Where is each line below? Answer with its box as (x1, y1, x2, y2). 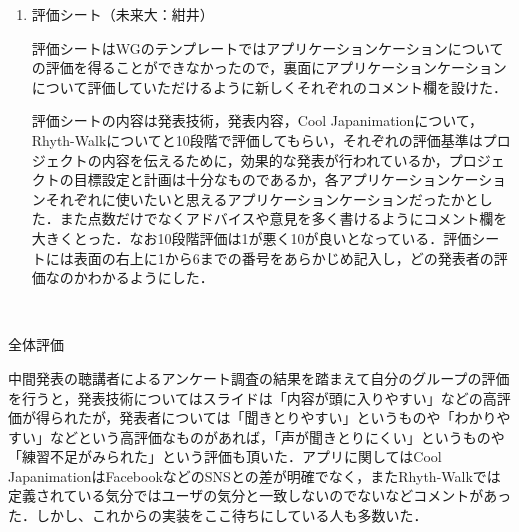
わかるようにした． (87, 267, 214, 288)
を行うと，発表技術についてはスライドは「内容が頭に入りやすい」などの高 (8, 387, 497, 408)
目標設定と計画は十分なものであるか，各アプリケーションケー (73, 169, 479, 190)
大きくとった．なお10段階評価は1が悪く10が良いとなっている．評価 (31, 227, 472, 248)
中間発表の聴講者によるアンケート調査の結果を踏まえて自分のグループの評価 (8, 367, 510, 388)
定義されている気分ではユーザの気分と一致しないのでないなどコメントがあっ (8, 485, 512, 506)
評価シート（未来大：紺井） (31, 4, 214, 24)
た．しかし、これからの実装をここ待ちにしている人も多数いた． (8, 505, 428, 526)
